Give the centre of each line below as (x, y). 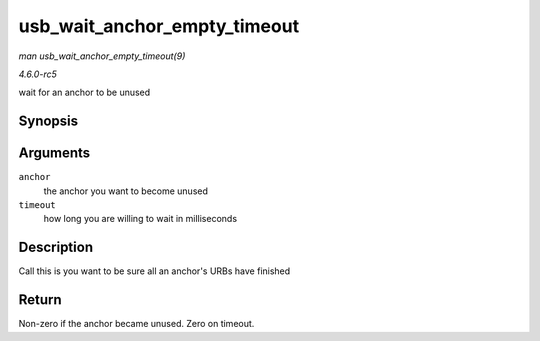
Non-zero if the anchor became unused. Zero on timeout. (136, 324)
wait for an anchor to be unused (84, 92)
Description (56, 247)
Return (40, 300)
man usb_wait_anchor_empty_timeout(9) (102, 56)
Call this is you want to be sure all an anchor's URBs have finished (154, 271)
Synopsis (48, 121)
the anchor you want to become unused (126, 191)
